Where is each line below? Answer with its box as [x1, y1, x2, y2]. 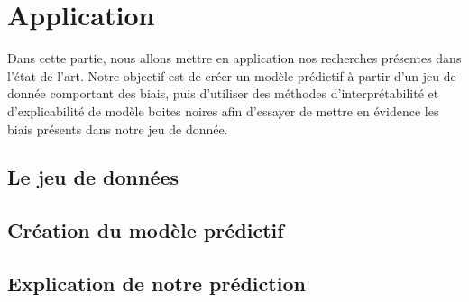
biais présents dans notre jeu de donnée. [7, 119, 228, 138]
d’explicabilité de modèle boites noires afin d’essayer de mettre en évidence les [7, 101, 439, 120]
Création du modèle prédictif [7, 216, 284, 244]
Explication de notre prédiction [7, 270, 306, 297]
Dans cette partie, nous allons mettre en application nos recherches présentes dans [7, 49, 462, 68]
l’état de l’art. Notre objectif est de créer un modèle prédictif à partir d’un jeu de [7, 66, 456, 85]
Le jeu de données [7, 163, 179, 191]
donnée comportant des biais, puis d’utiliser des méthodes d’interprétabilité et [7, 84, 439, 103]
